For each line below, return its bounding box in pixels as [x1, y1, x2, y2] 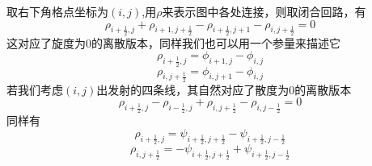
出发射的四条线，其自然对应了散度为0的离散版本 [96, 81, 352, 98]
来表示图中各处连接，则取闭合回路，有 [162, 3, 366, 19]
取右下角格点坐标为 [6, 3, 108, 19]
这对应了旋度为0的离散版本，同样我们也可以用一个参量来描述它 [6, 34, 340, 51]
